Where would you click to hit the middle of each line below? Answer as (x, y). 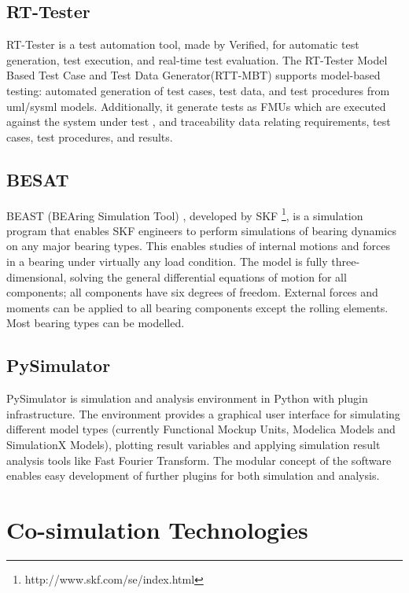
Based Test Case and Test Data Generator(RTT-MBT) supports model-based (193, 75)
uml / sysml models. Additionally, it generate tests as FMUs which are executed (196, 106)
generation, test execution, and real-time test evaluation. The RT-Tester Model (197, 59)
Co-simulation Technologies (157, 529)
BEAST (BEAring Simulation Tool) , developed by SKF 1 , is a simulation (185, 214)
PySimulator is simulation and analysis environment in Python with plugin (187, 398)
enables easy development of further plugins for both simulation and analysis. (193, 475)
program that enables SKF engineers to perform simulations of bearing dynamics (201, 230)
